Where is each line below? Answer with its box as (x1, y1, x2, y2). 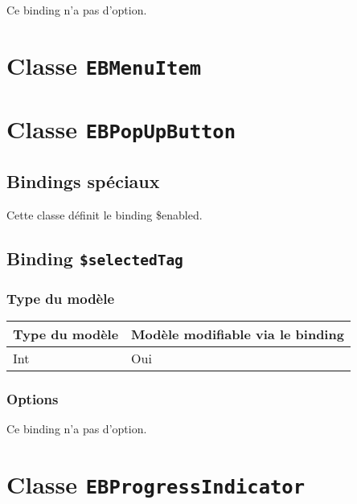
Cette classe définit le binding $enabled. (6, 206, 203, 223)
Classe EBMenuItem (6, 48, 202, 81)
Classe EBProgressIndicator (6, 467, 305, 500)
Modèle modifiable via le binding (131, 324, 344, 343)
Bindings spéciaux (6, 168, 160, 193)
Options (6, 388, 59, 408)
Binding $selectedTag (6, 245, 183, 270)
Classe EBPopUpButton (6, 113, 236, 145)
